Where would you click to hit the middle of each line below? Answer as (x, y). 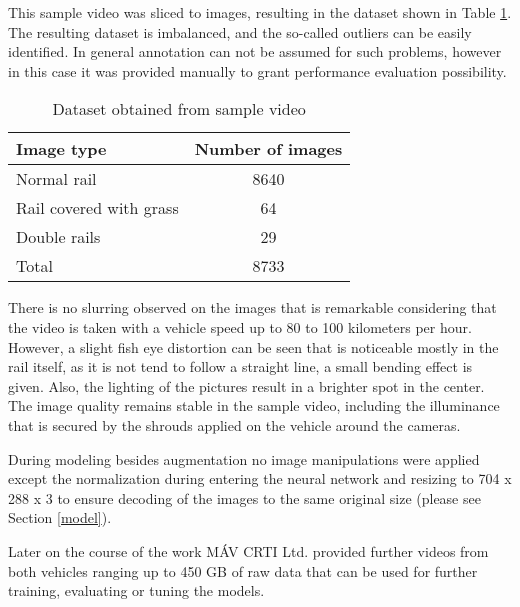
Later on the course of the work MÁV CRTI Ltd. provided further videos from (248, 550)
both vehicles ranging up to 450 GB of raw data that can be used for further (243, 570)
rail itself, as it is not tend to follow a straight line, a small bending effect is (240, 366)
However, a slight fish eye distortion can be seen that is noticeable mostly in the (253, 346)
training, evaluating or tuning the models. (136, 590)
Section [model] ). (60, 517)
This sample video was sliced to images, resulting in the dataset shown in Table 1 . (260, 12)
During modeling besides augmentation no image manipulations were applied (244, 458)
